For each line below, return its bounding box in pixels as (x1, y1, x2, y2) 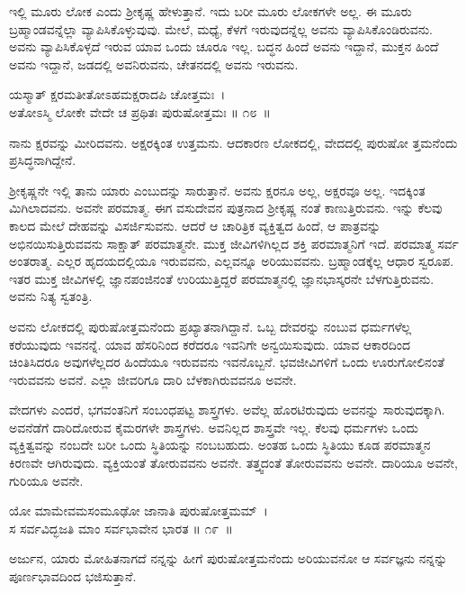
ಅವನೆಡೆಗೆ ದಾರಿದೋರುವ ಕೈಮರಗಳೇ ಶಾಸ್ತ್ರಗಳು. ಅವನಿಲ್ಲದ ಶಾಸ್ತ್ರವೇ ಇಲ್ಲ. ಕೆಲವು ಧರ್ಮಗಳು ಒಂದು (9, 417, 418, 436)
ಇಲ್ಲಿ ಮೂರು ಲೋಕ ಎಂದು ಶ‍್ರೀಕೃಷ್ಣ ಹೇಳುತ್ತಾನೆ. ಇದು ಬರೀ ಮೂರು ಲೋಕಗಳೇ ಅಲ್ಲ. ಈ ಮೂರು (9, 2, 412, 20)
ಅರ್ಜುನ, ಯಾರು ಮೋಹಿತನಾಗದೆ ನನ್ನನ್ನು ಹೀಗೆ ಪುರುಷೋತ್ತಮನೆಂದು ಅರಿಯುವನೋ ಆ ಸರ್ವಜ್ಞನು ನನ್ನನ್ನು (9, 549, 448, 568)
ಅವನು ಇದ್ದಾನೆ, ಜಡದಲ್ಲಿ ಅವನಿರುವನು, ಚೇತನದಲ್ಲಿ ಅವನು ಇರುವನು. (9, 54, 299, 73)
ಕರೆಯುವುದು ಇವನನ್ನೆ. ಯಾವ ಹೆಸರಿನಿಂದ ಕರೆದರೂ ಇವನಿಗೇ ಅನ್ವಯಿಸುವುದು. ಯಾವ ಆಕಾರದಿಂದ (9, 334, 410, 353)
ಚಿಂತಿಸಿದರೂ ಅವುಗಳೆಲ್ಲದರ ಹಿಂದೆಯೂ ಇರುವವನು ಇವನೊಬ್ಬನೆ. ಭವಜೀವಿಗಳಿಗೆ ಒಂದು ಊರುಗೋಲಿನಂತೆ (9, 352, 445, 371)
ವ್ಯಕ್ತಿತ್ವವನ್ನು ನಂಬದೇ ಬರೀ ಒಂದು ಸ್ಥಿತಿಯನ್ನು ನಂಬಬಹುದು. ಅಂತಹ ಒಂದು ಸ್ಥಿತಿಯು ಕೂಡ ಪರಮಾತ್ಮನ (9, 435, 431, 454)
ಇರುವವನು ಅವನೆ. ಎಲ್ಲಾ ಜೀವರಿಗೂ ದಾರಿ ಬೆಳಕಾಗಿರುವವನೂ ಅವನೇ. (9, 369, 297, 388)
